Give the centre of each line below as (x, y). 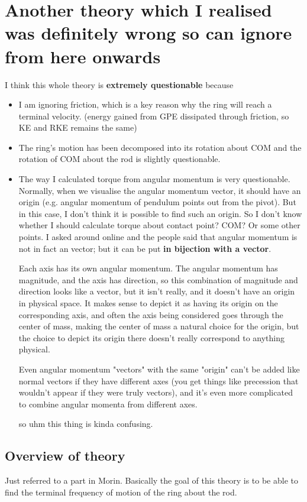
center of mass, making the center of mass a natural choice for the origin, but (159, 326)
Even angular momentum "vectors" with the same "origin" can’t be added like (159, 369)
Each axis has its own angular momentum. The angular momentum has (148, 268)
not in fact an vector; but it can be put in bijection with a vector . (145, 248)
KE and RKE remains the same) (78, 127)
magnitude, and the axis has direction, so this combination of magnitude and (158, 279)
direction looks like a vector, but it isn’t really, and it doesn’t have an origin (157, 291)
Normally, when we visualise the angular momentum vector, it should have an (160, 190)
